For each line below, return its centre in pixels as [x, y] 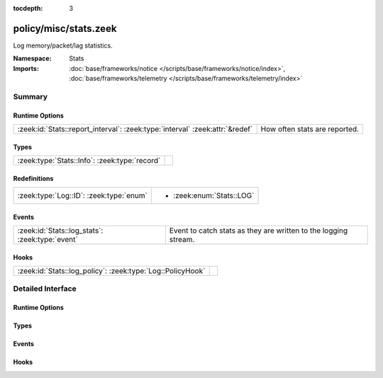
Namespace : [33, 59]
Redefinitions [33, 178]
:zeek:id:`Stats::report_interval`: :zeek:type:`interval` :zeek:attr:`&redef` [135, 129]
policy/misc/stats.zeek [65, 28]
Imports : [26, 68]
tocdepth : [28, 8]
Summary [30, 96]
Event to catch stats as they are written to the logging [258, 230]
